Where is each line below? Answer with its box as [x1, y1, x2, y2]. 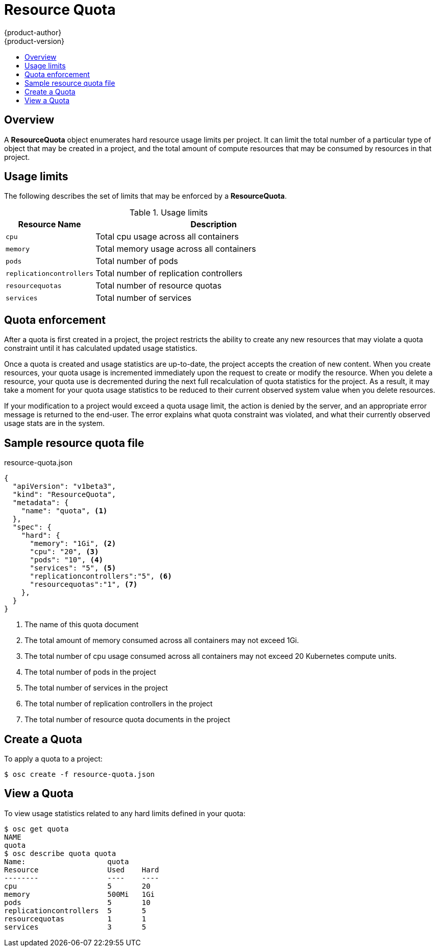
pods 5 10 [4, 898, 151, 907]
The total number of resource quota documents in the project [25, 715, 230, 724]
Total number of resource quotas [95, 280, 222, 291]
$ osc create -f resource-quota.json [4, 770, 155, 778]
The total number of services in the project [25, 683, 168, 693]
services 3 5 [4, 922, 147, 931]
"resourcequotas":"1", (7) [30, 580, 138, 589]
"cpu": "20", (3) [30, 548, 99, 556]
